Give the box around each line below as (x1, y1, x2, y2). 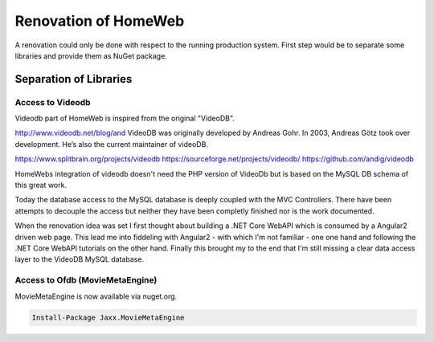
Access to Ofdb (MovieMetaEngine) (14, 275, 158, 286)
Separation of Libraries (14, 72, 133, 86)
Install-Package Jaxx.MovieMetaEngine (31, 313, 185, 322)
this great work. (14, 181, 68, 190)
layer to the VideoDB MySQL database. (14, 254, 145, 264)
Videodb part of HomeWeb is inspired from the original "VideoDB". (14, 113, 235, 124)
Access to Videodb (14, 96, 92, 108)
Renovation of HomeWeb (14, 12, 185, 30)
